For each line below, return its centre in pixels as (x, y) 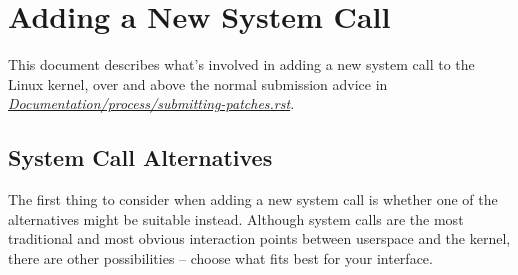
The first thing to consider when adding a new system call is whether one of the (253, 199)
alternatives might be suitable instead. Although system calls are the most (236, 218)
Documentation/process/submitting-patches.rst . (151, 103)
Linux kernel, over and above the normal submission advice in (198, 83)
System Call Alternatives (140, 157)
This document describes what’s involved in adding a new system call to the (241, 64)
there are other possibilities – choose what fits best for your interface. (220, 257)
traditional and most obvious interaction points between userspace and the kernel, (259, 238)
